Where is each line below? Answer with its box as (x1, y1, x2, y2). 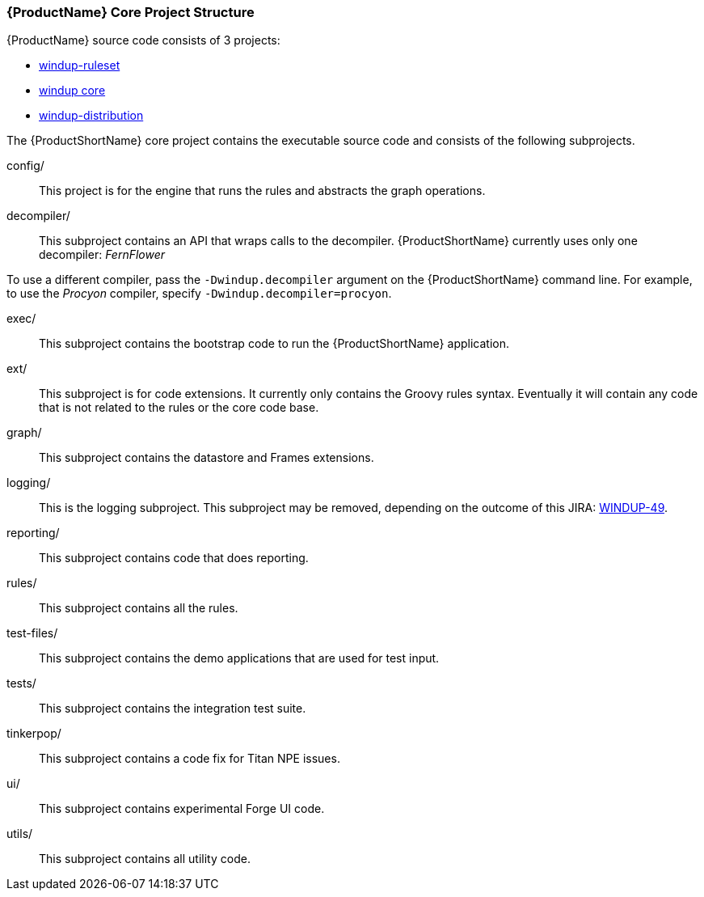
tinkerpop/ (6, 726, 61, 741)
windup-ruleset (39, 58, 120, 73)
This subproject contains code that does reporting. (39, 551, 309, 565)
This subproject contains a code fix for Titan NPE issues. (39, 751, 340, 766)
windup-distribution (39, 108, 144, 123)
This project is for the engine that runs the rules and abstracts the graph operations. (39, 184, 486, 198)
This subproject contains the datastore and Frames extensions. (39, 451, 374, 465)
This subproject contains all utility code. (39, 852, 251, 866)
